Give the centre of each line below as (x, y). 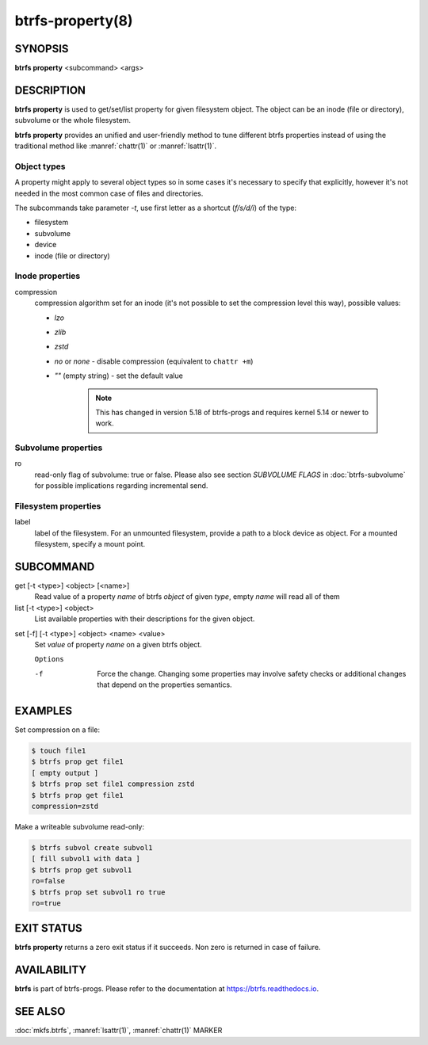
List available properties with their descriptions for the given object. (145, 619)
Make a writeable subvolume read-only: (79, 826)
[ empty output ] (65, 773)
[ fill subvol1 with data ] (86, 859)
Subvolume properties (59, 448)
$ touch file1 (59, 751)
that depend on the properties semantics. (165, 685)
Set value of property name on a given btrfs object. (118, 644)
